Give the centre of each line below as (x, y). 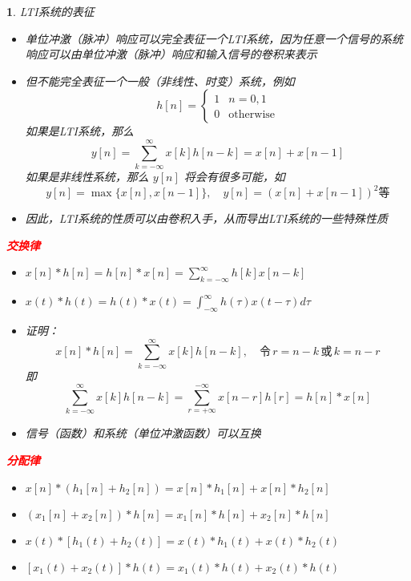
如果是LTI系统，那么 (79, 131)
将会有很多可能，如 (234, 177)
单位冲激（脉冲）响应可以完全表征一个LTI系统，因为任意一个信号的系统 (214, 38)
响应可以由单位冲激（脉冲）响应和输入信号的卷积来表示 (171, 54)
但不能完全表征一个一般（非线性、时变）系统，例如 (160, 81)
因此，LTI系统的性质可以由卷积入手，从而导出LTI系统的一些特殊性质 (207, 218)
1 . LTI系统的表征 (50, 11)
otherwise (252, 115)
